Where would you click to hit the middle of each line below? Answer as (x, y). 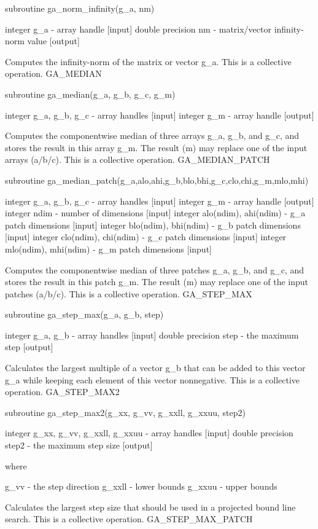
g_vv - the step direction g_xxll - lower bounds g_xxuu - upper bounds (141, 486)
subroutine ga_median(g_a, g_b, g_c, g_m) (90, 94)
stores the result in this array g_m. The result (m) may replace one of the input (156, 147)
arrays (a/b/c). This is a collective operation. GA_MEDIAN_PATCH (138, 159)
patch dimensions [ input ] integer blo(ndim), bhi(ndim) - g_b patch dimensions (153, 225)
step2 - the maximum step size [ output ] (79, 445)
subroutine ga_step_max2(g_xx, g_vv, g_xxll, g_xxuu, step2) (125, 412)
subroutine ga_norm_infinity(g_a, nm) (80, 8)
